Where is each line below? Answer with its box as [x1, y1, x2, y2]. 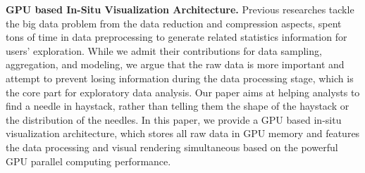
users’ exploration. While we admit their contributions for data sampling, [6, 43, 322, 58]
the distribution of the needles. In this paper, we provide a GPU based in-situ [6, 112, 342, 127]
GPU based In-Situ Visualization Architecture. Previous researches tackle [6, 2, 354, 16]
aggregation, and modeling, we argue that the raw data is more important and [6, 57, 345, 72]
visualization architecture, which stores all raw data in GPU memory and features [6, 126, 360, 141]
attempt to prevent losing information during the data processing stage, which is [6, 70, 354, 85]
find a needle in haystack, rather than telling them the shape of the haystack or [6, 98, 349, 113]
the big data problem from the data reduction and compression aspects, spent [6, 15, 342, 30]
